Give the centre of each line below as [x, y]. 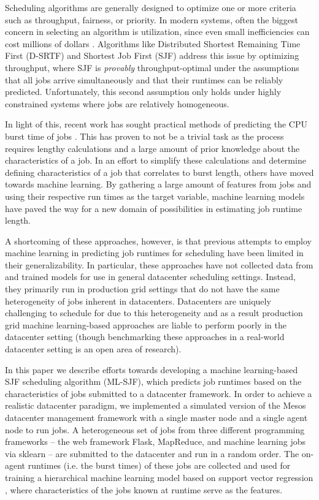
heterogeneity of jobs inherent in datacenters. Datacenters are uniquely [138, 301]
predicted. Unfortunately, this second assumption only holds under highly [143, 92]
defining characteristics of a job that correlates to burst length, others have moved [159, 172]
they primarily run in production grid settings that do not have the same [142, 289]
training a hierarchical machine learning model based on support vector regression [159, 477]
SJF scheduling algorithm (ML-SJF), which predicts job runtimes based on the [153, 381]
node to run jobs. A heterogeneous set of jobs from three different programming [155, 429]
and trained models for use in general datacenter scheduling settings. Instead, [150, 277]
